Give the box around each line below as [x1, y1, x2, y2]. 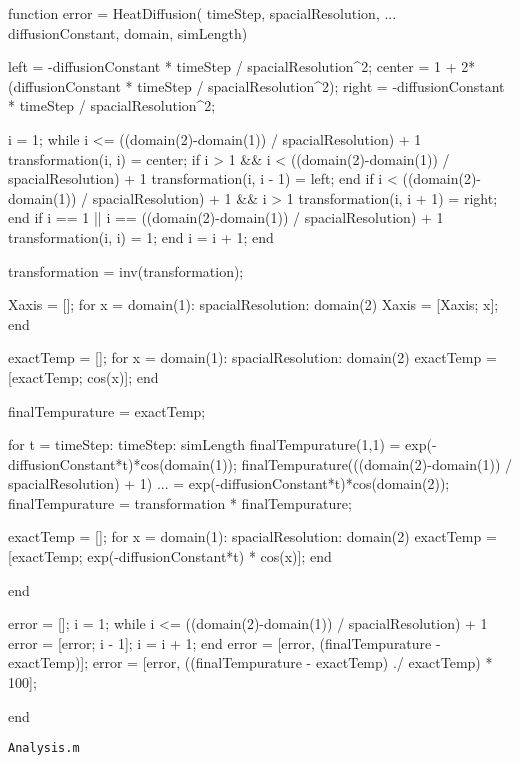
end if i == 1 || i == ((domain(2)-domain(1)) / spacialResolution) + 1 [8, 207, 444, 228]
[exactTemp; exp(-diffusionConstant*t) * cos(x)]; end [8, 546, 332, 567]
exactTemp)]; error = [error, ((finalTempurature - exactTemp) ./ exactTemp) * [8, 652, 493, 673]
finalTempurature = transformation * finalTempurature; [8, 492, 352, 513]
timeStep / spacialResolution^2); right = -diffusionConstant [137, 75, 505, 96]
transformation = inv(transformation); [8, 260, 244, 281]
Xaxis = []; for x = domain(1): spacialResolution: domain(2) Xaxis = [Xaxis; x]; [8, 294, 499, 315]
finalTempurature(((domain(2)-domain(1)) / [241, 453, 512, 474]
